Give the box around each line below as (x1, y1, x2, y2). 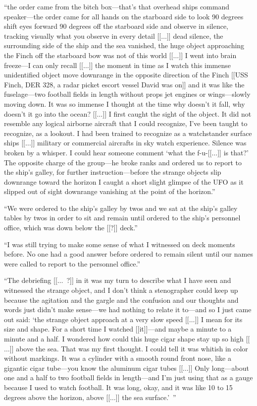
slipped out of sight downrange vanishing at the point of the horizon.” (4, 186, 215, 197)
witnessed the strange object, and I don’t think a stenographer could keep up (4, 285, 238, 295)
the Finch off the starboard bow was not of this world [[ (4, 50, 173, 60)
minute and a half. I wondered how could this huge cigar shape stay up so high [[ (4, 334, 250, 343)
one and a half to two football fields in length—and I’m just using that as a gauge (4, 372, 253, 383)
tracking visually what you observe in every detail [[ (4, 30, 161, 41)
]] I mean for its (195, 314, 243, 324)
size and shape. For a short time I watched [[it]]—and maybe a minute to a (4, 324, 232, 334)
